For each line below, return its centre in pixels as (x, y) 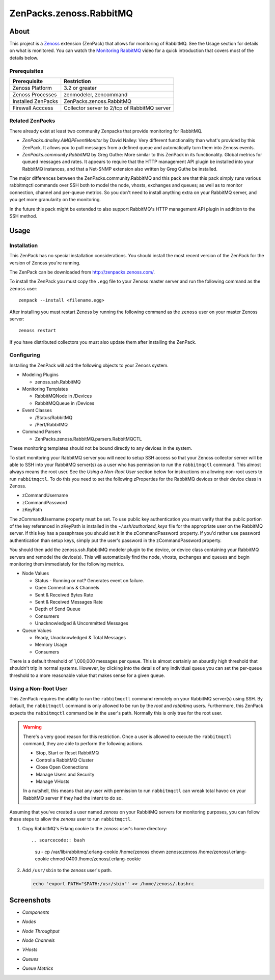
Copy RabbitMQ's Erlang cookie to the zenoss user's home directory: (95, 828)
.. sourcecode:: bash (58, 840)
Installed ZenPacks (35, 101)
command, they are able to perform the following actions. (83, 743)
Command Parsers (42, 432)
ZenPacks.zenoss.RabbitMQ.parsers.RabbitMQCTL (88, 439)
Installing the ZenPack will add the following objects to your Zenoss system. (89, 365)
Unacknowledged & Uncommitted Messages (81, 623)
